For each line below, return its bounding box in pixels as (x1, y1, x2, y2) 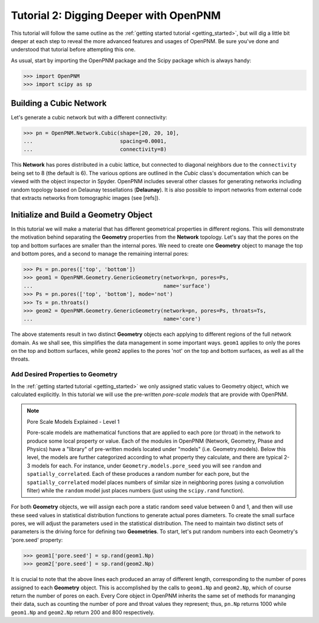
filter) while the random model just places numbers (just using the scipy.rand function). (27, 486, 245, 494)
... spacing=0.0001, (23, 138, 167, 144)
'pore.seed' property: (11, 536, 63, 543)
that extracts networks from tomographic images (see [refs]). (11, 194, 161, 201)
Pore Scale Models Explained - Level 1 (27, 418, 120, 425)
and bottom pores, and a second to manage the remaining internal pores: (11, 250, 189, 257)
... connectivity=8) (23, 146, 167, 153)
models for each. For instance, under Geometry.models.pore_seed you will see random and (31, 462, 262, 469)
